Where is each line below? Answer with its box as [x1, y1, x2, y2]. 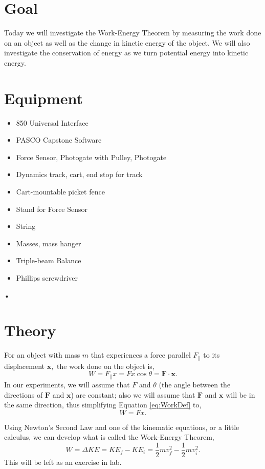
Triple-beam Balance [16, 255, 81, 266]
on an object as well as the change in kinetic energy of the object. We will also [4, 37, 250, 48]
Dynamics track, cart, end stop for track [16, 169, 143, 180]
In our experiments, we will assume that [4, 379, 130, 389]
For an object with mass [4, 349, 80, 360]
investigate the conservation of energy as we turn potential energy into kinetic [4, 47, 249, 58]
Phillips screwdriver [16, 272, 78, 283]
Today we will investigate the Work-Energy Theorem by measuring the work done [4, 27, 261, 38]
